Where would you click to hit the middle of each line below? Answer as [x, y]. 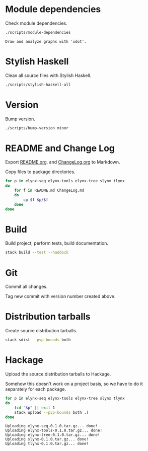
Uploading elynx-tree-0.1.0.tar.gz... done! [53, 435]
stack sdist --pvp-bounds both [38, 340]
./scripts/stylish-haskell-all [38, 85]
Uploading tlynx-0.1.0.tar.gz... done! [47, 444]
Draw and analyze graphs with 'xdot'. [46, 41]
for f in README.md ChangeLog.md [49, 191]
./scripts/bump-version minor [37, 128]
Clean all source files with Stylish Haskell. [48, 75]
